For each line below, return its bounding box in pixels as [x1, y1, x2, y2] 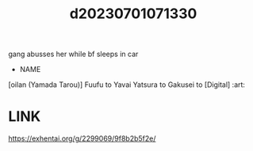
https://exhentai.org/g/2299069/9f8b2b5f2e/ [8, 134, 156, 143]
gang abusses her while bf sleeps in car [8, 49, 139, 59]
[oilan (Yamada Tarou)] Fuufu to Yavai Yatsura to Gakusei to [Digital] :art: [8, 80, 246, 89]
